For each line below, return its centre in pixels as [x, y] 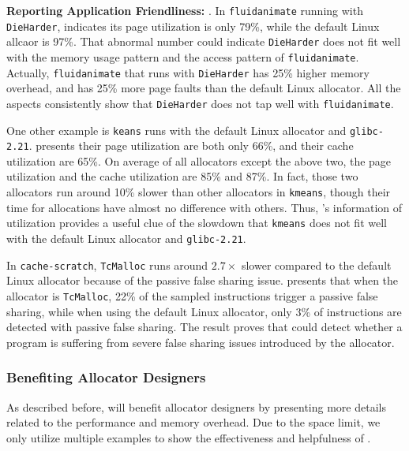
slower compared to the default [316, 265]
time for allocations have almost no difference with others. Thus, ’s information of [204, 207]
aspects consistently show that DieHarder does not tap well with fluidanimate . [200, 103]
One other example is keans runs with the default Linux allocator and [176, 130]
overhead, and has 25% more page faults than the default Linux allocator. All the [204, 88]
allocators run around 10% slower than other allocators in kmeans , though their [199, 192]
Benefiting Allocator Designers [106, 377]
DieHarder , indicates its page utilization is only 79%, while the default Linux [193, 26]
